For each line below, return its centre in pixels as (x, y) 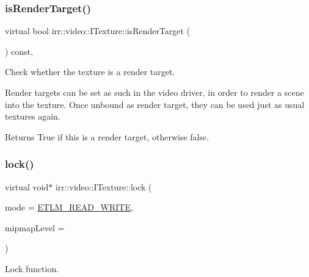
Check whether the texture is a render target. (90, 72)
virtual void (27, 186)
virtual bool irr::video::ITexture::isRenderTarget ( (98, 31)
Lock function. (32, 268)
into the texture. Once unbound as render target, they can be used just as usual (155, 104)
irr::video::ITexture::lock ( (104, 186)
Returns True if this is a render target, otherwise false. (107, 136)
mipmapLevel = (35, 227)
